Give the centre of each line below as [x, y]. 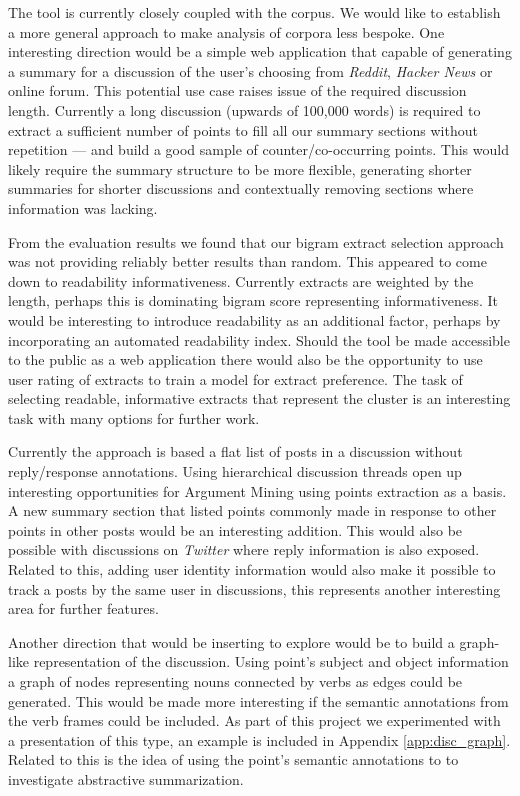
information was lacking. [83, 207]
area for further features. [83, 608]
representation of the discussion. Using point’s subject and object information [271, 661]
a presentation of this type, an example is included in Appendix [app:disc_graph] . [259, 739]
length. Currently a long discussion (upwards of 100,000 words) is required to [244, 109]
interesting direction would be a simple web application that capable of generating [260, 51]
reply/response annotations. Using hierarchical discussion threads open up [235, 471]
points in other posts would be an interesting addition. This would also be [235, 529]
